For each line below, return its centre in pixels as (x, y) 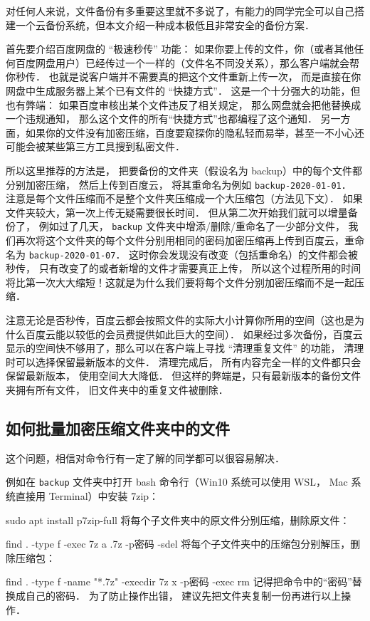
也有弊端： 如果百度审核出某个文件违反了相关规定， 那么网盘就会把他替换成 (184, 104)
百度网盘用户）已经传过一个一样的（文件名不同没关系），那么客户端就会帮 (187, 62)
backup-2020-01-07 (72, 255)
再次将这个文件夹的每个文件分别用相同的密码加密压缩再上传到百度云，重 (185, 240)
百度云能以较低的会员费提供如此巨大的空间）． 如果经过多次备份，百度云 (194, 334)
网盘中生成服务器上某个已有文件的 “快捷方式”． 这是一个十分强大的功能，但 (183, 90)
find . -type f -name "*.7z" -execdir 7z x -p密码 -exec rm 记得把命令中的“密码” (179, 581)
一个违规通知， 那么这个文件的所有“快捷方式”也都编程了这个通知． (162, 119)
